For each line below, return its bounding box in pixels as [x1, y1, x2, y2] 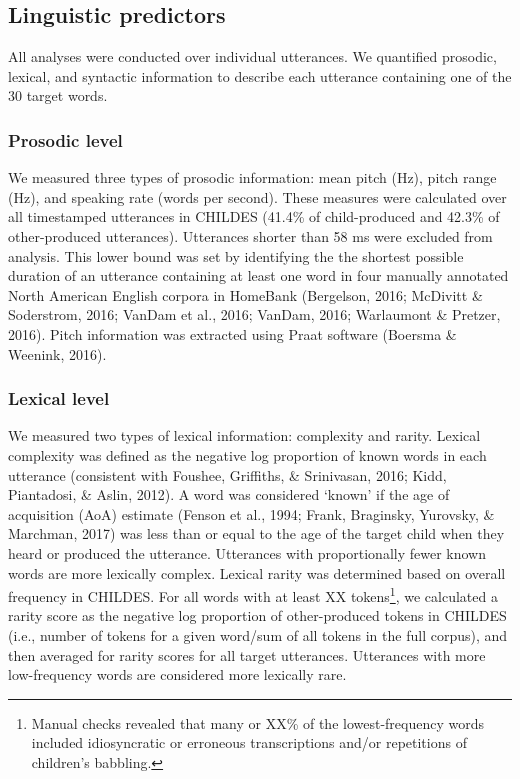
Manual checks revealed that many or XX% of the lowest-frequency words [31, 712, 485, 733]
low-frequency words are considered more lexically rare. [8, 664, 347, 685]
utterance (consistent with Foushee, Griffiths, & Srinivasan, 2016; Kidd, [8, 464, 447, 485]
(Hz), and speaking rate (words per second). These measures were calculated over [8, 186, 507, 207]
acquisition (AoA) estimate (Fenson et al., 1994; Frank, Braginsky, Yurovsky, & [8, 503, 495, 524]
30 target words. [8, 85, 108, 106]
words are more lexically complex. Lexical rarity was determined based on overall [8, 562, 506, 583]
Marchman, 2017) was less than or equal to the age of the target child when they [8, 523, 505, 544]
